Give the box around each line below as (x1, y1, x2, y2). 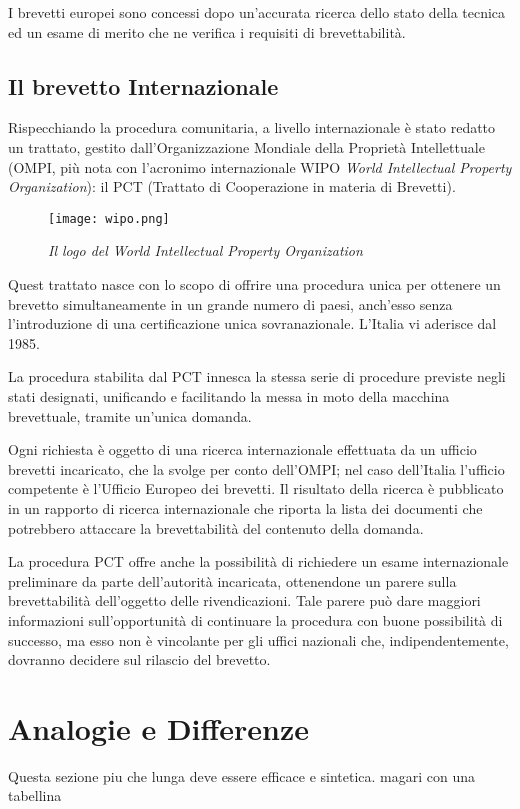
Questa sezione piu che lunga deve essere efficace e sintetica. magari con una (8, 765, 476, 786)
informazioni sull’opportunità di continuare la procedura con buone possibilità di (8, 609, 503, 630)
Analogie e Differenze (8, 707, 310, 748)
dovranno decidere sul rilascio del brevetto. (8, 649, 271, 670)
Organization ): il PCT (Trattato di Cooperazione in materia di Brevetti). (8, 176, 456, 197)
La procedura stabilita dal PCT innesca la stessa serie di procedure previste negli (8, 366, 506, 387)
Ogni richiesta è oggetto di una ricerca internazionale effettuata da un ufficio (8, 439, 477, 460)
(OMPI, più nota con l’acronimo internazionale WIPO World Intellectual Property (8, 156, 512, 177)
